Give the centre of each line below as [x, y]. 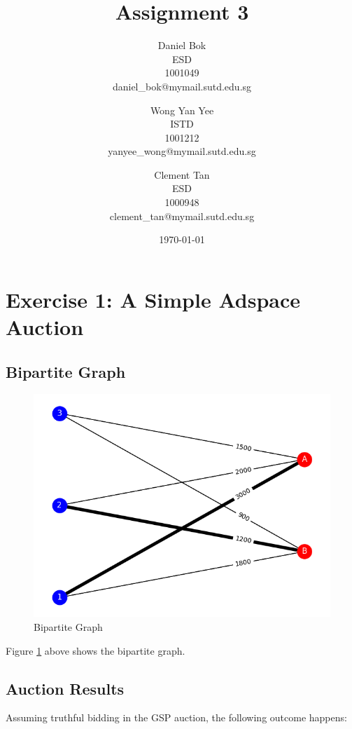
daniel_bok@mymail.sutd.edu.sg [182, 86]
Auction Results [65, 688]
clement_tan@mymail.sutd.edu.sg [182, 216]
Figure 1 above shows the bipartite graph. [96, 650]
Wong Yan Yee [182, 110]
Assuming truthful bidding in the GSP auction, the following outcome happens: [176, 717]
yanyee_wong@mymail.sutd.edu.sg [182, 151]
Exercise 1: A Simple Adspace [153, 299]
